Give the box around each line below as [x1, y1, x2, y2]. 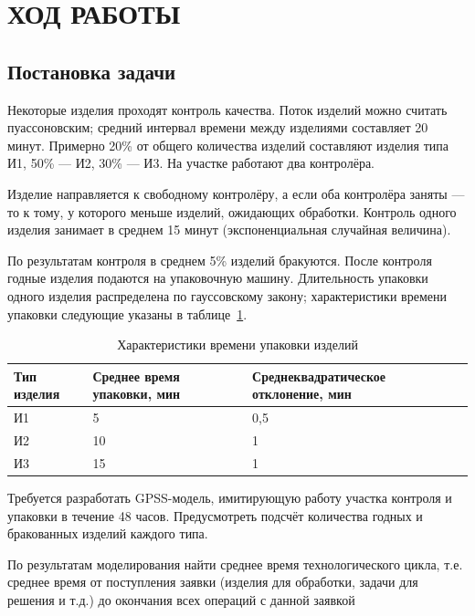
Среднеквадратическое [252, 366, 386, 385]
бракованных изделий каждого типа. [7, 524, 208, 543]
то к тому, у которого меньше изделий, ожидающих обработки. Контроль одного [7, 202, 457, 221]
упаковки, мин [92, 384, 181, 403]
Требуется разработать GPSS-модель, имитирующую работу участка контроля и [7, 487, 452, 506]
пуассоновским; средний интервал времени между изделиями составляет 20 [7, 118, 428, 137]
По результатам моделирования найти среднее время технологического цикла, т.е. [7, 554, 463, 573]
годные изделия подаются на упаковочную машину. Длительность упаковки [7, 268, 428, 287]
